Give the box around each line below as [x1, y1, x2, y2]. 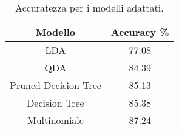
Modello [35, 25, 76, 39]
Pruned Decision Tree [10, 78, 101, 92]
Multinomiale [27, 113, 84, 127]
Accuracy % [110, 25, 169, 39]
